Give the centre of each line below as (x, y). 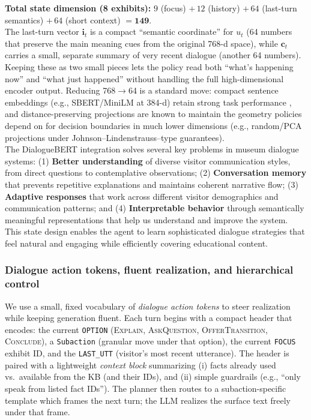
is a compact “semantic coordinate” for (162, 31)
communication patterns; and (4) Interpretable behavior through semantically (155, 208)
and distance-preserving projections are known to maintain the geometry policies (153, 114)
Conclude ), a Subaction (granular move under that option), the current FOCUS (150, 341)
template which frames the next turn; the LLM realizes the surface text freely (148, 400)
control (22, 283)
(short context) (93, 19)
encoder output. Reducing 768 (60, 90)
